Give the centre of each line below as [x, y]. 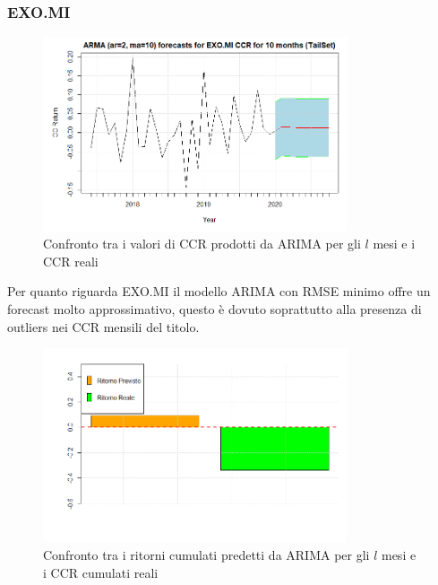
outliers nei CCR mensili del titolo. [103, 326]
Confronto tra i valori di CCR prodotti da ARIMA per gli [202, 244]
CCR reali [71, 261]
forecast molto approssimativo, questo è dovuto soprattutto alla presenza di [215, 308]
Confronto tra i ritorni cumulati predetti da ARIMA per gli [206, 554]
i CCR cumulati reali [101, 572]
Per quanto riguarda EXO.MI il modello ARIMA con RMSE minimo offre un [219, 291]
